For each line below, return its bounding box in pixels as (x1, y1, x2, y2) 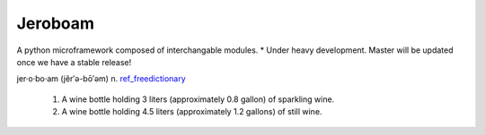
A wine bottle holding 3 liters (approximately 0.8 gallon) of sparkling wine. (61, 94, 335, 105)
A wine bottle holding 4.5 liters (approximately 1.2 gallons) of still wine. (61, 106, 322, 117)
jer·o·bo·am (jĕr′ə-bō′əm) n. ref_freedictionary (16, 73, 186, 84)
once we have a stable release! (16, 56, 132, 67)
